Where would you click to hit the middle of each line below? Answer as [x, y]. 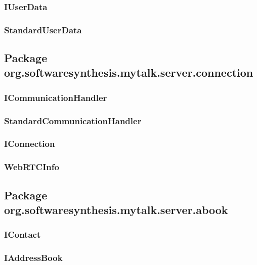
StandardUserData [43, 30]
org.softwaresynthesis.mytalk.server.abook [116, 210]
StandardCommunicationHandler [73, 120]
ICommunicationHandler [56, 97]
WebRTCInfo [32, 167]
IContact [23, 234]
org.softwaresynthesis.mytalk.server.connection [129, 72]
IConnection [30, 144]
